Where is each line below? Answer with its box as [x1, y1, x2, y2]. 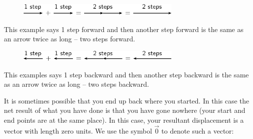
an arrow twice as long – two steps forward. [4, 34, 135, 44]
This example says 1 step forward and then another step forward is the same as [4, 24, 244, 34]
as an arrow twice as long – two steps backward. [4, 79, 149, 89]
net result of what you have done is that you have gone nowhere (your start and [4, 105, 246, 115]
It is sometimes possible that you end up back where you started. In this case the [4, 95, 250, 105]
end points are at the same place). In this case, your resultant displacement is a [4, 115, 244, 125]
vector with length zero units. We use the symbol [4, 125, 152, 136]
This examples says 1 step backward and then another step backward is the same [4, 69, 249, 79]
